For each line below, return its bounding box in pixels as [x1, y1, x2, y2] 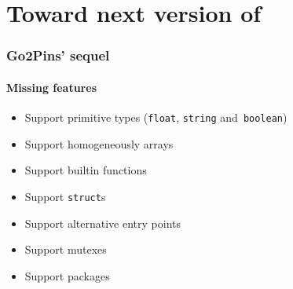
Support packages [24, 267, 110, 284]
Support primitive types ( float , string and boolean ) [24, 109, 288, 126]
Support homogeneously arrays [24, 135, 174, 152]
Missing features [6, 79, 97, 95]
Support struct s [24, 188, 106, 204]
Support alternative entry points [24, 214, 181, 231]
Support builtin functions [24, 162, 147, 178]
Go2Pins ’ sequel [6, 46, 110, 65]
